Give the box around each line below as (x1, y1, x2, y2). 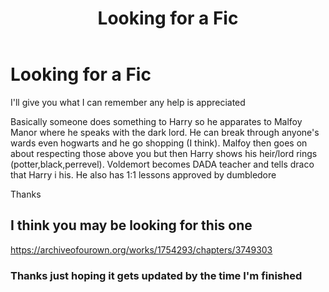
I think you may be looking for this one (10, 217, 253, 234)
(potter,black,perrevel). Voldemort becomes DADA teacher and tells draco (10, 158, 315, 170)
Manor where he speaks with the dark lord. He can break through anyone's (10, 126, 320, 138)
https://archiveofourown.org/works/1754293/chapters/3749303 (10, 243, 273, 256)
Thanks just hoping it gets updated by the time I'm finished (10, 268, 303, 282)
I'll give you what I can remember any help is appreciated (10, 96, 246, 108)
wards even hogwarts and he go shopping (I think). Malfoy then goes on (10, 137, 308, 149)
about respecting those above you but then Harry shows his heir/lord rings (10, 147, 318, 159)
